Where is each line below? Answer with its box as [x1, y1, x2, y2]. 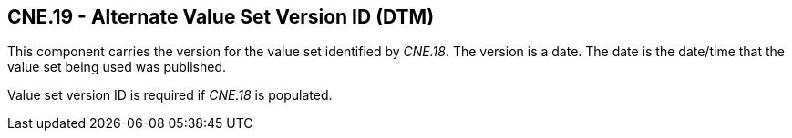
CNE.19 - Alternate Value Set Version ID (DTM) [7, 5, 435, 28]
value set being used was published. [7, 59, 227, 75]
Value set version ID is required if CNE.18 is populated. [7, 87, 333, 103]
